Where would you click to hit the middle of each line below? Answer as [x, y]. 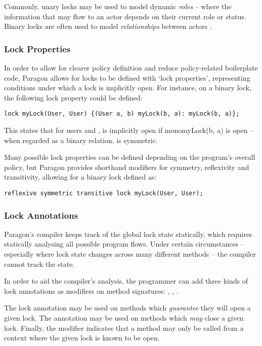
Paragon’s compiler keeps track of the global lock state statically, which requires [128, 234]
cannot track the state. [39, 264]
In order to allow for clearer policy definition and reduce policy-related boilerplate [131, 67]
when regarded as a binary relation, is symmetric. [81, 140]
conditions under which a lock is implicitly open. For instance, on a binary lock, [128, 88]
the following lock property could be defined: [73, 97]
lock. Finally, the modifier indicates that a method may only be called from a [124, 327]
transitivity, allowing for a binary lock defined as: [80, 177]
